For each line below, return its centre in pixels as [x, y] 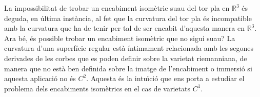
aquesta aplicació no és [40, 78]
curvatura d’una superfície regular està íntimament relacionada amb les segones [129, 48]
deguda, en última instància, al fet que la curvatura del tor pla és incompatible [128, 18]
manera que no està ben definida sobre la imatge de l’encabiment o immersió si [128, 68]
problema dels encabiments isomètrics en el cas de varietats [97, 88]
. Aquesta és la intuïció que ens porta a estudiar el [165, 78]
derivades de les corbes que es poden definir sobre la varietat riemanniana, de [126, 58]
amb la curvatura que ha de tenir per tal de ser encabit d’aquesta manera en [124, 28]
